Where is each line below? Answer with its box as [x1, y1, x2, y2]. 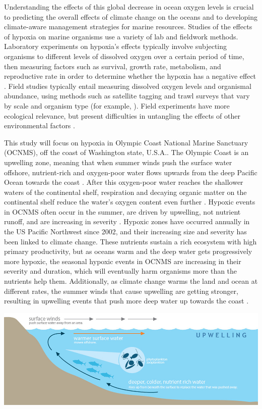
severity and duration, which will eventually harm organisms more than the [4, 266, 237, 276]
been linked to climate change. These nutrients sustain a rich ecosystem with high [4, 236, 257, 246]
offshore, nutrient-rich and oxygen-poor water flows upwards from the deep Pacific [4, 167, 257, 177]
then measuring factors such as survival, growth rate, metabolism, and [4, 61, 221, 71]
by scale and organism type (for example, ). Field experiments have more [4, 100, 230, 111]
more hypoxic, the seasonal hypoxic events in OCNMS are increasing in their [4, 255, 241, 266]
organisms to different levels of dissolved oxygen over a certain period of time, [4, 50, 244, 61]
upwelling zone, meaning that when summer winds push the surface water [4, 157, 232, 167]
